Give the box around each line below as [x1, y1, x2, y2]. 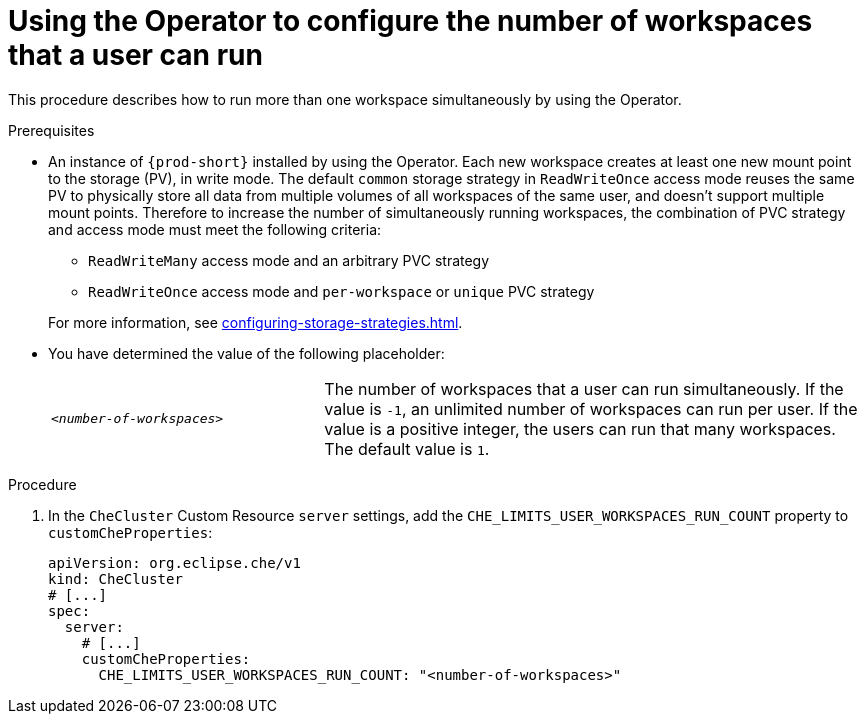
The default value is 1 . [324, 438, 490, 459]
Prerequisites [8, 121, 95, 139]
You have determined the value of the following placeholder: [48, 344, 445, 362]
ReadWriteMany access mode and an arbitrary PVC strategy [88, 251, 490, 269]
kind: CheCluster [48, 570, 183, 587]
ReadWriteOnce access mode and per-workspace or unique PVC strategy [88, 282, 595, 300]
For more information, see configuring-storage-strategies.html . [48, 313, 463, 331]
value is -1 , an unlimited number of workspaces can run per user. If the [324, 398, 858, 419]
